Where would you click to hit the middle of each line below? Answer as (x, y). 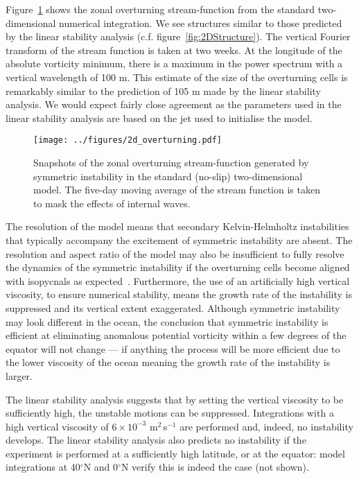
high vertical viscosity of (57, 426)
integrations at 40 (43, 467)
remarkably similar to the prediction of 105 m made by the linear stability (163, 90)
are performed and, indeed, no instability (266, 426)
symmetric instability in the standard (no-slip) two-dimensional (168, 176)
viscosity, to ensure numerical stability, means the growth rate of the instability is (179, 294)
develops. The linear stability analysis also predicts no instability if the (156, 440)
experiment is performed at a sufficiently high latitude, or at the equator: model (175, 453)
